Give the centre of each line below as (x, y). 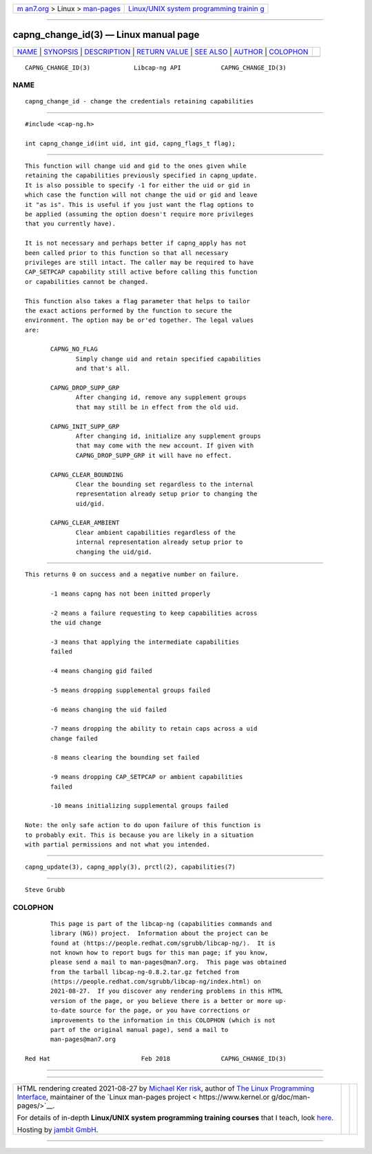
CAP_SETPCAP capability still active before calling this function (141, 272)
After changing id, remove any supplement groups (162, 397)
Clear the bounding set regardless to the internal (165, 484)
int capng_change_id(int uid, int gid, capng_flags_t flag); (130, 143)
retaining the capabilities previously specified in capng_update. (141, 175)
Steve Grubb (45, 890)
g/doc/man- (291, 1097)
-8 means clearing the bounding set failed (125, 758)
